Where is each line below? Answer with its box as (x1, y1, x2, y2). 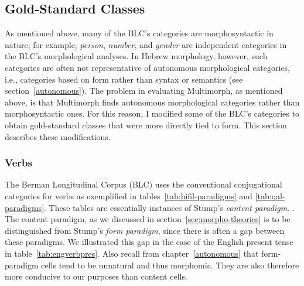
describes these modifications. (5, 130, 111, 142)
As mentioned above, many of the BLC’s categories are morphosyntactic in (5, 27, 274, 39)
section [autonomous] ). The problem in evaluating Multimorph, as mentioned (5, 84, 283, 97)
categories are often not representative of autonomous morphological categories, (5, 61, 291, 73)
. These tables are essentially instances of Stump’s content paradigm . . (44, 201, 295, 213)
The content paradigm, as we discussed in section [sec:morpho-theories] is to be (5, 213, 291, 225)
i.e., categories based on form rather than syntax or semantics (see (5, 73, 243, 85)
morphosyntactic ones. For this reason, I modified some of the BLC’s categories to (5, 107, 299, 120)
